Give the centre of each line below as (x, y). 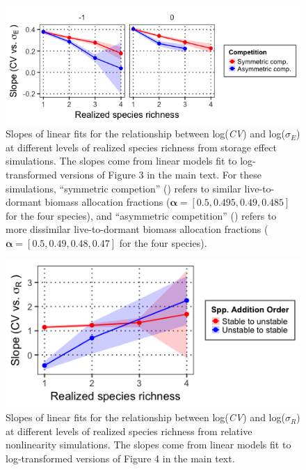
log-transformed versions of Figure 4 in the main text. (120, 458)
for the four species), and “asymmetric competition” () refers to (141, 215)
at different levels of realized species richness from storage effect (141, 147)
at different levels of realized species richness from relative (129, 431)
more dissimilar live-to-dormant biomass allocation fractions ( (137, 229)
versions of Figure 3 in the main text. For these (161, 174)
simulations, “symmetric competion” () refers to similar (123, 188)
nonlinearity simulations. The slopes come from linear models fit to (148, 445)
